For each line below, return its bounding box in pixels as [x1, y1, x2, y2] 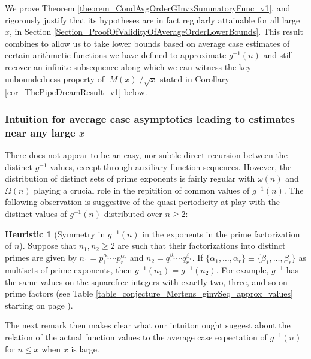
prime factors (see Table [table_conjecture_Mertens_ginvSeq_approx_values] [5, 287, 293, 300]
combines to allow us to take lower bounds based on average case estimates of [5, 37, 290, 49]
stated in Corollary [159, 72, 230, 85]
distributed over [104, 207, 162, 220]
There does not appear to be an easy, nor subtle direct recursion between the [5, 149, 288, 161]
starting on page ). [5, 298, 73, 311]
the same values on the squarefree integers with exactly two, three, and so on [5, 275, 288, 288]
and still [263, 49, 294, 61]
